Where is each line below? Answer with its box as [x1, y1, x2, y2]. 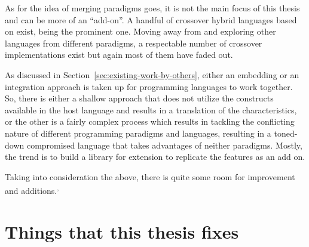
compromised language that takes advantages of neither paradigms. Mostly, [26, 138, 302, 151]
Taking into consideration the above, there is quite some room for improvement [5, 170, 295, 183]
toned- [274, 126, 298, 139]
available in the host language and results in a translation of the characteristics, [5, 103, 297, 116]
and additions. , [5, 183, 59, 196]
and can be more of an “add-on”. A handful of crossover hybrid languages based [5, 13, 297, 26]
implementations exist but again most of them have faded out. [5, 48, 233, 61]
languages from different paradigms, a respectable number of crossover [5, 36, 262, 49]
